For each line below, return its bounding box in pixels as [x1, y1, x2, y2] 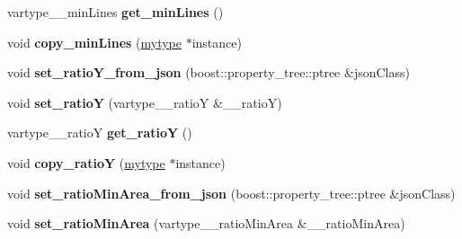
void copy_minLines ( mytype [7, 32, 182, 51]
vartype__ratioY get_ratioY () [7, 123, 192, 142]
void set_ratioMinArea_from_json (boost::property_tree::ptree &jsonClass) [7, 183, 456, 202]
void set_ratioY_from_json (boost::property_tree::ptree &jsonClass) [7, 63, 410, 82]
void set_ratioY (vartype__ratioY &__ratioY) [7, 93, 282, 111]
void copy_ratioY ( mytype [7, 153, 165, 172]
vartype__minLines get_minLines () [7, 3, 224, 21]
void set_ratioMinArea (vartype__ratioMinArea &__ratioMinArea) [7, 214, 405, 233]
